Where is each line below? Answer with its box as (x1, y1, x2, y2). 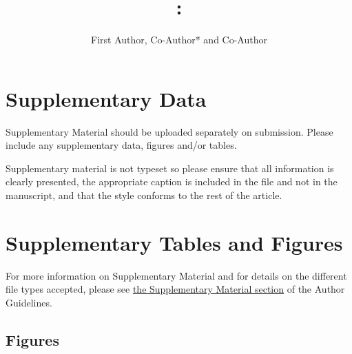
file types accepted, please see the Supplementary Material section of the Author (6, 282, 345, 296)
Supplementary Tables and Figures (6, 228, 343, 256)
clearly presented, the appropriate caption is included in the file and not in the (6, 174, 338, 189)
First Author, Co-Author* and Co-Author (91, 32, 267, 47)
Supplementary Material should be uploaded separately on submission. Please (6, 124, 333, 138)
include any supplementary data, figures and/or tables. (6, 138, 237, 152)
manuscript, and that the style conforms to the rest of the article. (6, 188, 282, 202)
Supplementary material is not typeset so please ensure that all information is (6, 160, 334, 175)
